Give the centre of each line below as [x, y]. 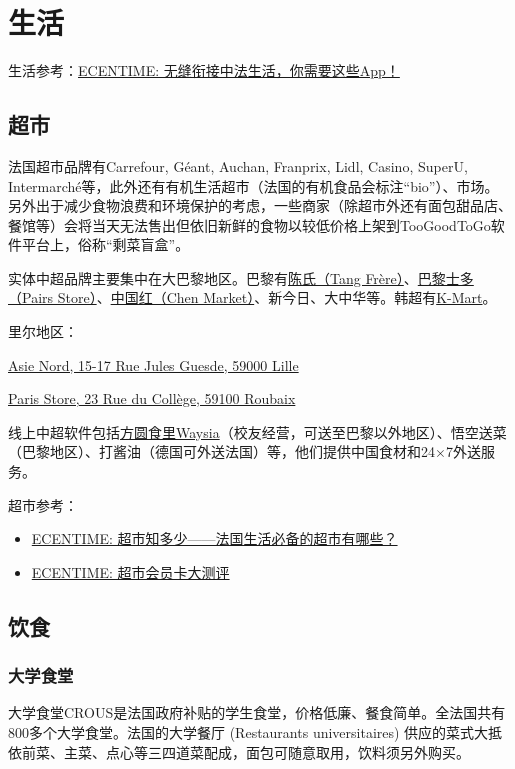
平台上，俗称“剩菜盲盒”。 [105, 244]
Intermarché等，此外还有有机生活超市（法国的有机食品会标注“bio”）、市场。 [253, 185]
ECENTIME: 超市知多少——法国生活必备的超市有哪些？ [214, 538]
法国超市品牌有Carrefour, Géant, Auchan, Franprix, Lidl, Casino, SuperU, [238, 165]
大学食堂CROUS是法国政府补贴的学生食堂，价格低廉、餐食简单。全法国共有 [257, 712]
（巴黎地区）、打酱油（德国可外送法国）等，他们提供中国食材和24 [221, 451]
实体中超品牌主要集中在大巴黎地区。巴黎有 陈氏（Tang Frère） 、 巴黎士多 [241, 277]
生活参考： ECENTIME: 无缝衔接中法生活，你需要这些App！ [204, 70]
